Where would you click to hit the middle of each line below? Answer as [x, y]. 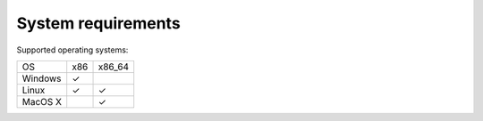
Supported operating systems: [72, 50]
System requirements [98, 23]
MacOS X [42, 101]
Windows [42, 78]
